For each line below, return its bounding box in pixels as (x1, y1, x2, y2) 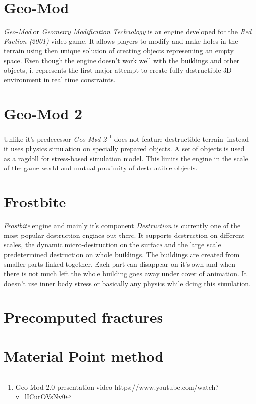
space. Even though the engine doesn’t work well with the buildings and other (4, 55, 240, 65)
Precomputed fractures (4, 307, 163, 327)
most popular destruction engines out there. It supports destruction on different (4, 230, 245, 240)
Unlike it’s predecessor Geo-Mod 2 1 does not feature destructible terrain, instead (4, 132, 249, 144)
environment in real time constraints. (4, 74, 116, 85)
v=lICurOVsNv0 (15, 391, 65, 402)
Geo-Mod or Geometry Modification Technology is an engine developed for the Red (4, 26, 252, 36)
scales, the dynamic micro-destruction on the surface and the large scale (4, 239, 221, 250)
